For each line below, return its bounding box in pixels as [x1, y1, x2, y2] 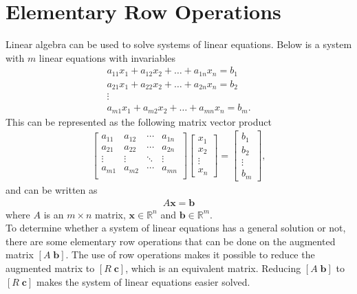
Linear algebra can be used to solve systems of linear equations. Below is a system [6, 37, 352, 52]
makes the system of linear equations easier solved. [36, 274, 250, 289]
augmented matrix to [6, 260, 95, 275]
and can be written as [6, 182, 98, 196]
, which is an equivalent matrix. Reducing [125, 260, 301, 275]
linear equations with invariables [39, 50, 176, 65]
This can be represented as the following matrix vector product [6, 114, 272, 128]
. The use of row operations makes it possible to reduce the [65, 247, 315, 262]
